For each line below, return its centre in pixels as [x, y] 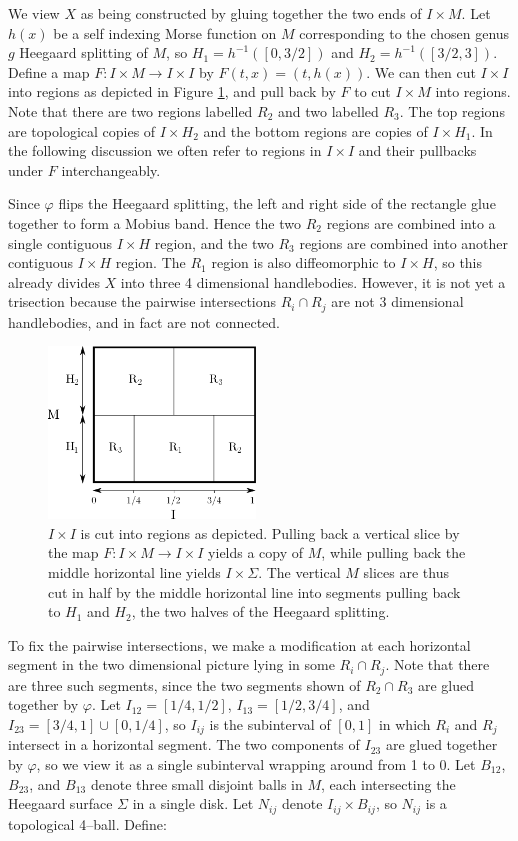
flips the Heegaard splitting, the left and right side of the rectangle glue [277, 203]
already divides [54, 281]
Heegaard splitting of [83, 52]
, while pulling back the [393, 552]
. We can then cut [421, 71]
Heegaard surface [60, 803]
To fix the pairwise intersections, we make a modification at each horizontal [239, 644]
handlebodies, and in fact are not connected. [144, 321]
